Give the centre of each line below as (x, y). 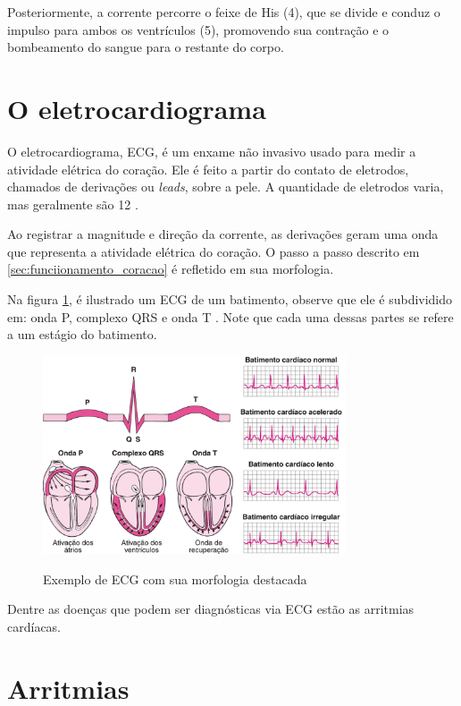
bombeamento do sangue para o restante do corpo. (146, 47)
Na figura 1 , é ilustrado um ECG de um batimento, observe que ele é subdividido (230, 299)
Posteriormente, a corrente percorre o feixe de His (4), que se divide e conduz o (224, 12)
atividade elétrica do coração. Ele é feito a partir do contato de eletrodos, (208, 169)
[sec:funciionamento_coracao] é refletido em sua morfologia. (171, 269)
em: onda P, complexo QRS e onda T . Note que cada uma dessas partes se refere (230, 316)
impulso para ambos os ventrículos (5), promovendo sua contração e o (198, 29)
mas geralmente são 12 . (73, 204)
